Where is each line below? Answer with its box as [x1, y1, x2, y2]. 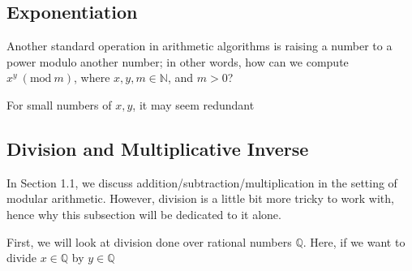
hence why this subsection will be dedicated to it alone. [6, 205, 281, 222]
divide [6, 249, 36, 266]
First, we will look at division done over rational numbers [6, 233, 292, 250]
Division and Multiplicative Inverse [6, 135, 309, 161]
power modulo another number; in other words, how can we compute [6, 53, 349, 70]
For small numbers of [6, 96, 112, 113]
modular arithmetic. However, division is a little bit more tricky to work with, [6, 190, 394, 207]
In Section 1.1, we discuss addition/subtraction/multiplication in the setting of [6, 174, 397, 191]
